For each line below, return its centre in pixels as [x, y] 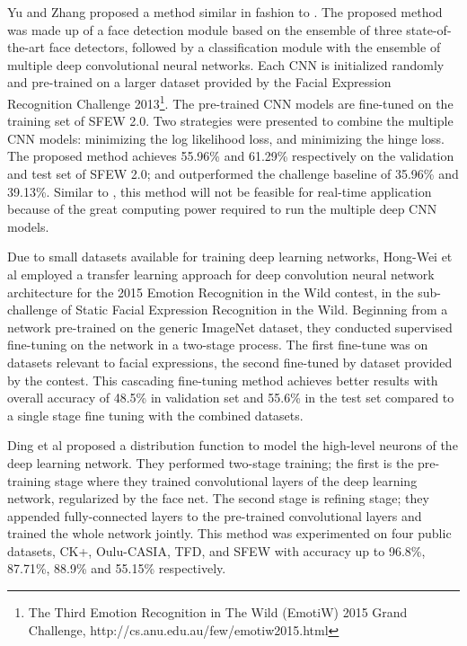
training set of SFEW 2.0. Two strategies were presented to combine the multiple [230, 121]
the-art [26, 47]
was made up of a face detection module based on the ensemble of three [205, 29]
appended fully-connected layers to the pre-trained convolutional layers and [215, 515]
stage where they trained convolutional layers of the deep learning [236, 480]
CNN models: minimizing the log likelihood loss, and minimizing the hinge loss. [226, 138]
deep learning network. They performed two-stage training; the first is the [211, 462]
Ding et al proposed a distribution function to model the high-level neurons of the [233, 445]
